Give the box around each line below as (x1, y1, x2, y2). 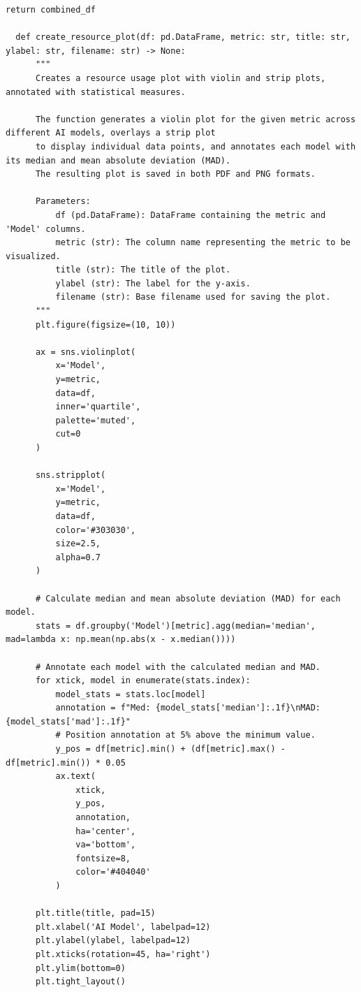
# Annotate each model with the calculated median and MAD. (35, 662, 321, 672)
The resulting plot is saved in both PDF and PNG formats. (35, 169, 316, 180)
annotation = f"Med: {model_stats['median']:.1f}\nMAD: (55, 703, 321, 713)
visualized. (6, 251, 61, 261)
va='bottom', (75, 840, 136, 850)
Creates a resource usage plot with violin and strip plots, (35, 73, 326, 83)
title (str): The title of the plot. (55, 265, 231, 275)
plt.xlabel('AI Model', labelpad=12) (35, 921, 211, 932)
